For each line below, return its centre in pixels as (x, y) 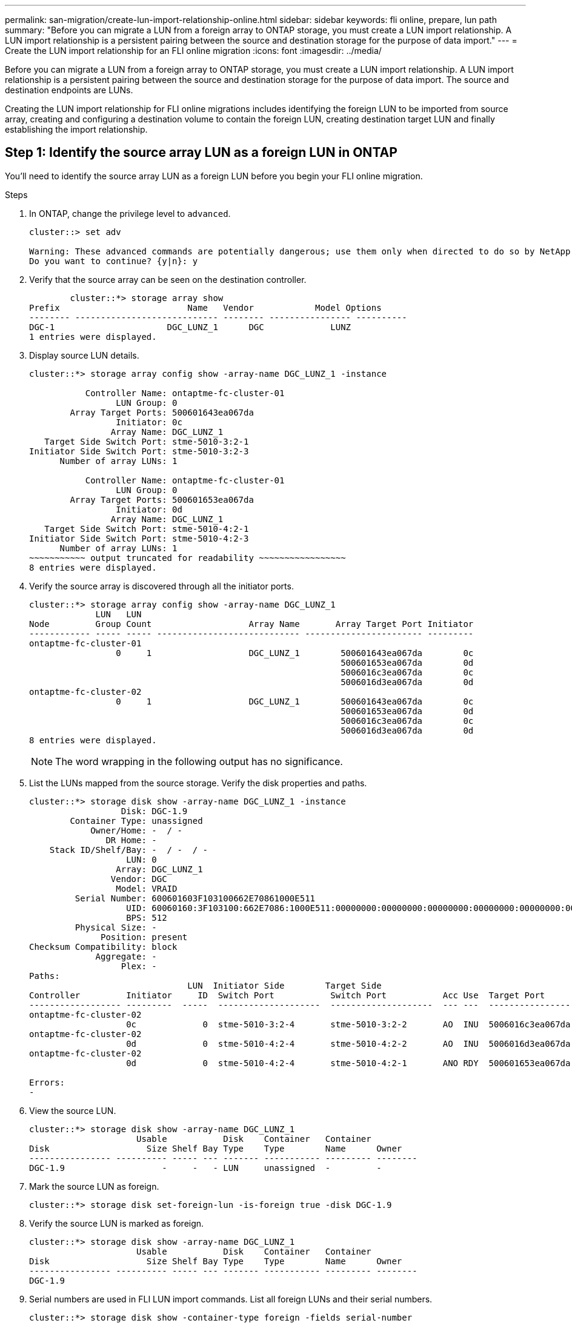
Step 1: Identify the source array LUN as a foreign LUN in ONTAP (201, 153)
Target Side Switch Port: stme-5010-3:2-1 (147, 441)
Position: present (144, 937)
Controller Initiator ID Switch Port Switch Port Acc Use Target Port (287, 995)
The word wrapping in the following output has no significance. (199, 761)
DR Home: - (131, 840)
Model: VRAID (147, 888)
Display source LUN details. (84, 355)
